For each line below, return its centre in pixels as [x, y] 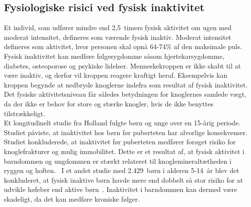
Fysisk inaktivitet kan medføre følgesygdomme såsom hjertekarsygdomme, [114, 56]
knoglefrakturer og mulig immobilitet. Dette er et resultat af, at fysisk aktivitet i [124, 151]
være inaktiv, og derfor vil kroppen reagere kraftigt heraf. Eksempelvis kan [116, 75]
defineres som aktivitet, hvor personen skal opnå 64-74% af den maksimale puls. [123, 46]
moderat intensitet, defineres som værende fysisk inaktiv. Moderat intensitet [118, 37]
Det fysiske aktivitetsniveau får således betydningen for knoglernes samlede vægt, [125, 94]
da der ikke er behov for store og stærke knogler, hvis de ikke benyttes [109, 103]
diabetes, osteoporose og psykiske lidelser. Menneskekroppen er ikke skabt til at [123, 65]
